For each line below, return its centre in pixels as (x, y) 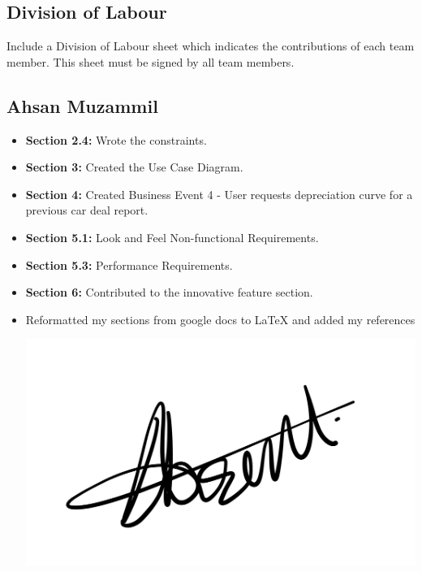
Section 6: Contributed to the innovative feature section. (169, 292)
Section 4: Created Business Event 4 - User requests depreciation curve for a (219, 194)
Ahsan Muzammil (82, 105)
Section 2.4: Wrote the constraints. (116, 139)
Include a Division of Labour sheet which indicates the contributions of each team (211, 46)
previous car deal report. (87, 210)
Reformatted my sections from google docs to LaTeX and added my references (220, 319)
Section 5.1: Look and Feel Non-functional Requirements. (172, 237)
